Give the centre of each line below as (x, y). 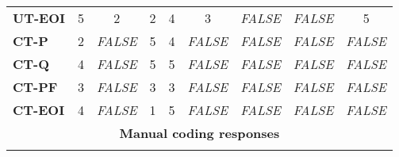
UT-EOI (39, 18)
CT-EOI (39, 110)
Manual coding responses (199, 133)
